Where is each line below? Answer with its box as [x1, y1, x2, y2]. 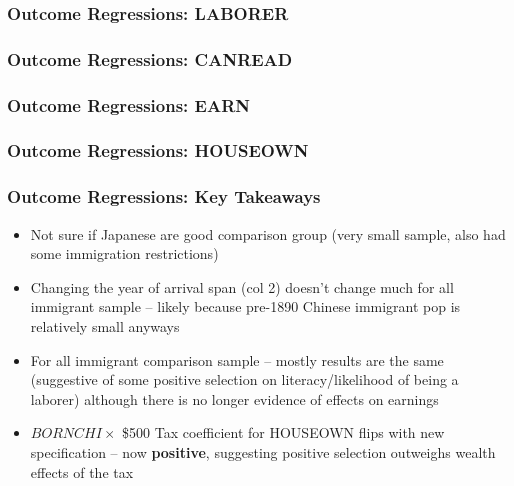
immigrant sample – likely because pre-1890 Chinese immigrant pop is [30, 296, 461, 317]
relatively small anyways [30, 315, 180, 336]
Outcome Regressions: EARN [7, 92, 251, 117]
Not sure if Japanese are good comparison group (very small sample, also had [30, 223, 506, 244]
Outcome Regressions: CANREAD [7, 46, 293, 71]
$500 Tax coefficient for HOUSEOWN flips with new [122, 422, 445, 443]
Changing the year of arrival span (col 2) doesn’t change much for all [30, 276, 454, 297]
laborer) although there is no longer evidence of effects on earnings [30, 388, 439, 409]
